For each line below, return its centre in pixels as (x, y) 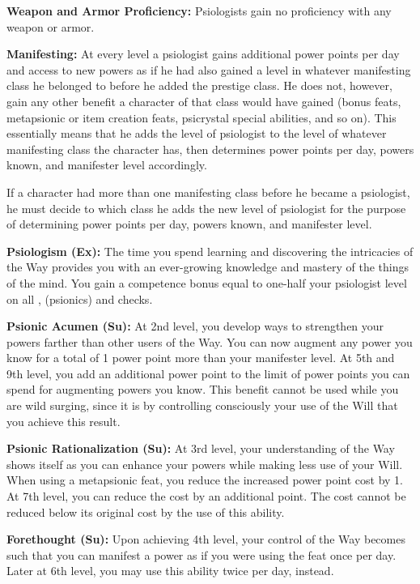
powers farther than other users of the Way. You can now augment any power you (210, 341)
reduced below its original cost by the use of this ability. (146, 512)
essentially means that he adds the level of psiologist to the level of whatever (197, 133)
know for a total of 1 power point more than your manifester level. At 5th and (201, 358)
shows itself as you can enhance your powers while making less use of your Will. (205, 464)
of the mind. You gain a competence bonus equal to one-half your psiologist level (207, 282)
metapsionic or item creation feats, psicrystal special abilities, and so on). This (202, 117)
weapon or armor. (51, 26)
